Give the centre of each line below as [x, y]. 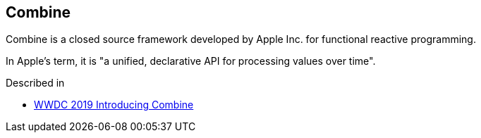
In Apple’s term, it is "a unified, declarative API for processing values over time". [191, 61]
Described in [35, 83]
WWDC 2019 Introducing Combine [114, 105]
